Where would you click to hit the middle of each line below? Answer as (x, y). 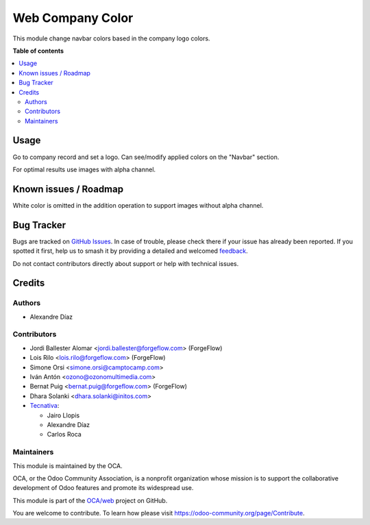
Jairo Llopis (63, 415)
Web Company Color (73, 18)
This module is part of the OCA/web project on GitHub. (90, 500)
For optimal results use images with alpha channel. (84, 169)
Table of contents (38, 51)
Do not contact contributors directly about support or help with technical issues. (126, 263)
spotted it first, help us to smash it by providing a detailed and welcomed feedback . (130, 251)
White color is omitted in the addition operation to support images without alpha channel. (138, 205)
